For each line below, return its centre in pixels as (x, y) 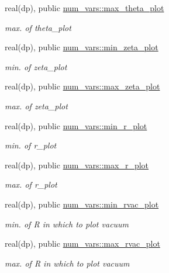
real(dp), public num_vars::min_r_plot (76, 125)
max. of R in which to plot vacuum (67, 263)
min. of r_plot (31, 145)
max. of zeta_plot (36, 106)
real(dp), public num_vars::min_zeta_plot (82, 47)
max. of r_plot (31, 184)
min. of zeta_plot (36, 66)
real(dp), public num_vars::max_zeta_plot (82, 86)
